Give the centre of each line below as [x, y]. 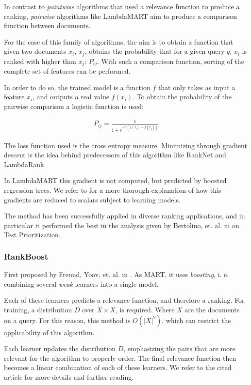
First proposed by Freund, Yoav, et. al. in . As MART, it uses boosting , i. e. [117, 274]
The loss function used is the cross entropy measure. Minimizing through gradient [125, 145]
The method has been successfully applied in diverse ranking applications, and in [125, 216]
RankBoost [26, 256]
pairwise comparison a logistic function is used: [74, 106]
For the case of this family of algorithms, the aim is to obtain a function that [119, 41]
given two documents [35, 51]
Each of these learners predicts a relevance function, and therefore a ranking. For [124, 300]
